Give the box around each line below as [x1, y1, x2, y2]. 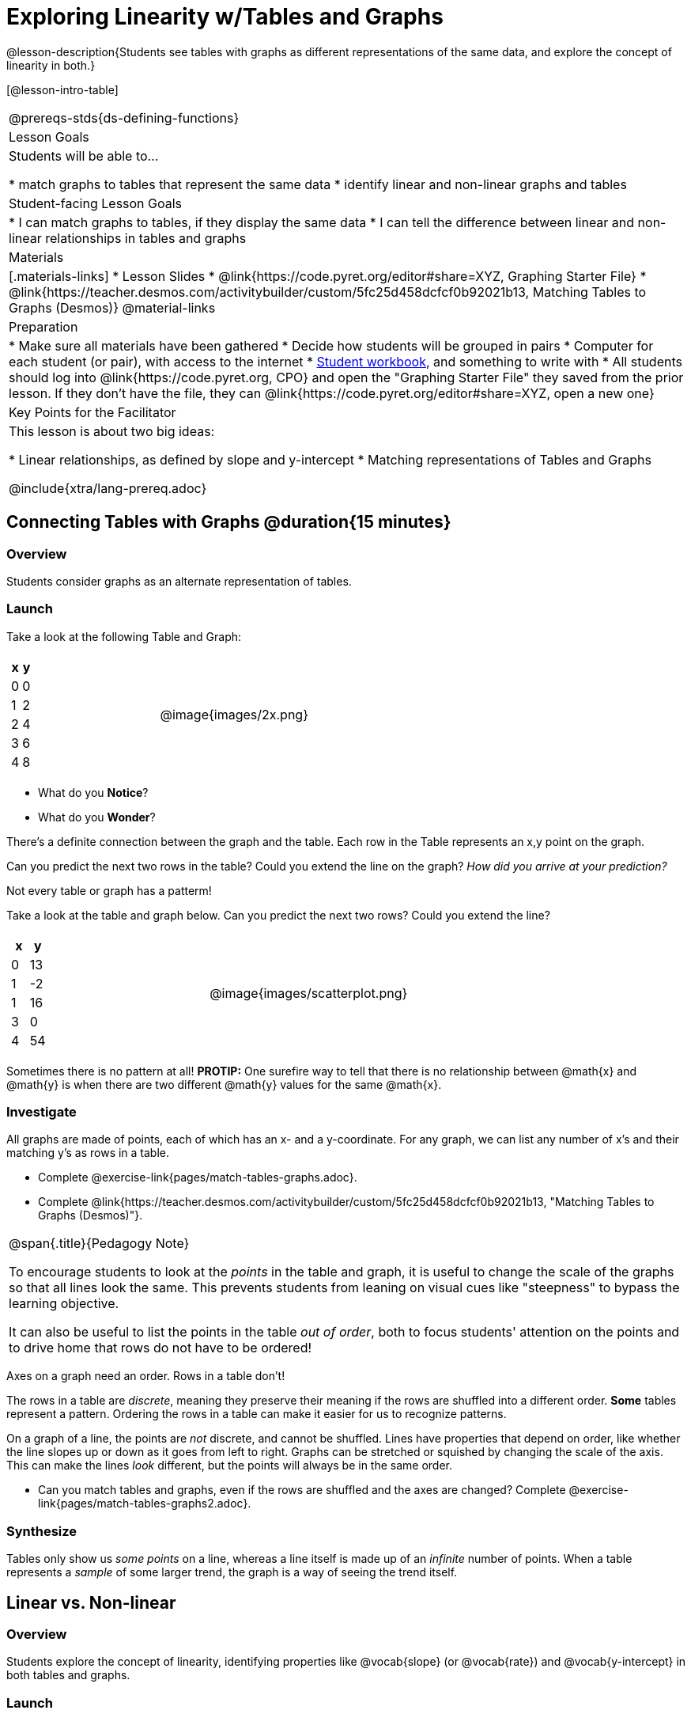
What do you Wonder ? [38, 810, 156, 824]
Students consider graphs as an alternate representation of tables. [6, 574, 352, 588]
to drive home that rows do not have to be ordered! [9, 1340, 312, 1356]
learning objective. [9, 1295, 119, 1312]
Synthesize [6, 1523, 77, 1539]
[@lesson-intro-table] [6, 82, 119, 97]
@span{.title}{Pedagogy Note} [9, 1235, 190, 1252]
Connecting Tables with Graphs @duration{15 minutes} [6, 512, 451, 533]
